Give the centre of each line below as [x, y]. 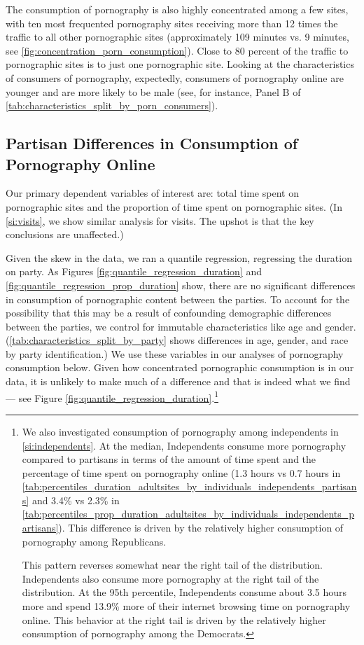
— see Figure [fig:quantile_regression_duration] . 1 [112, 396]
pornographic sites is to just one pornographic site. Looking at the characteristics [180, 64]
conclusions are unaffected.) [65, 234]
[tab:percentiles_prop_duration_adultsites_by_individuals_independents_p [188, 514]
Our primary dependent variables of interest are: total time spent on [152, 193]
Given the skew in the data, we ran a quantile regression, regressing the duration [179, 257]
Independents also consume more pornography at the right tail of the [170, 578]
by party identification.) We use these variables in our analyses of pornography [175, 353]
